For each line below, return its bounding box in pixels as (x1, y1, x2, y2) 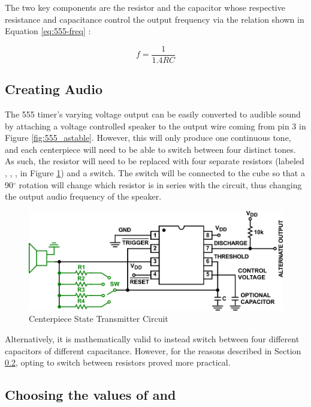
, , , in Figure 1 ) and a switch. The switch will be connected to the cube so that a (5, 167, 305, 179)
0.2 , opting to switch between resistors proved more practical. (5, 356, 231, 369)
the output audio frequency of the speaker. (5, 190, 162, 203)
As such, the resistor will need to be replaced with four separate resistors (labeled (5, 155, 304, 167)
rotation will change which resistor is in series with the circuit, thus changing (19, 178, 302, 191)
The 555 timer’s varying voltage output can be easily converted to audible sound (5, 108, 301, 120)
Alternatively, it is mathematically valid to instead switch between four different (5, 333, 300, 345)
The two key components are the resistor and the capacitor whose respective (5, 1, 285, 13)
